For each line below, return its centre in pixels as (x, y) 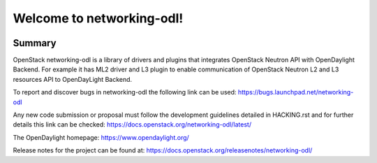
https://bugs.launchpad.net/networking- (296, 92)
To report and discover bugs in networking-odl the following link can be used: (125, 92)
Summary (35, 43)
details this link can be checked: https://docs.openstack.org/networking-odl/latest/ (132, 125)
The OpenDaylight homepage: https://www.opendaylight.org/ (101, 137)
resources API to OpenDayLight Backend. (73, 79)
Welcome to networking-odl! (98, 18)
